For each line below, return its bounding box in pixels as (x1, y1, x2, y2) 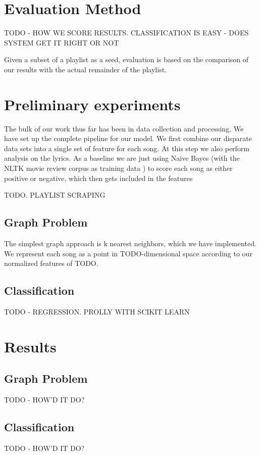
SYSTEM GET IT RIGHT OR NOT (4, 37, 119, 48)
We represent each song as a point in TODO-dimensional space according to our (4, 248, 252, 258)
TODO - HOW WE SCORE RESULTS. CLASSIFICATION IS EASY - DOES (4, 27, 249, 38)
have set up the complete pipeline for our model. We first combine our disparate (4, 133, 252, 144)
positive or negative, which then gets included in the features (4, 172, 193, 183)
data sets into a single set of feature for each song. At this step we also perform (4, 143, 250, 153)
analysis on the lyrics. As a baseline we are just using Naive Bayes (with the (4, 153, 240, 163)
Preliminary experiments (4, 94, 181, 114)
